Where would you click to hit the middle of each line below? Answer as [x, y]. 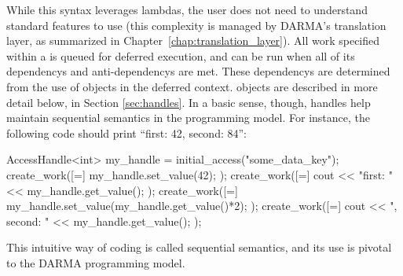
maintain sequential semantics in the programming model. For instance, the [189, 118]
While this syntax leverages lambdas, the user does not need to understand [187, 9]
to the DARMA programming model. [96, 262]
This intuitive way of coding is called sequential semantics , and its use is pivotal [199, 247]
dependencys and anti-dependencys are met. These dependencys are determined [198, 71]
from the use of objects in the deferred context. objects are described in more [192, 86]
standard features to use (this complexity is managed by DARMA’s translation [196, 25]
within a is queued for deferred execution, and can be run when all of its [181, 55]
